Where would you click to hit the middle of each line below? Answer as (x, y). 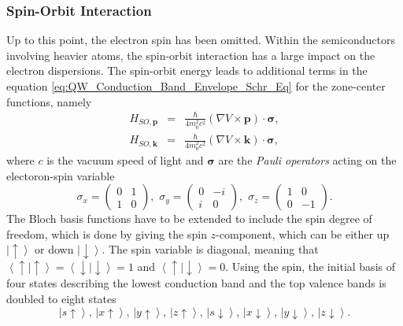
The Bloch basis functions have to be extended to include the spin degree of (189, 219)
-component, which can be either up (303, 233)
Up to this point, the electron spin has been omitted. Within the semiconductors (201, 40)
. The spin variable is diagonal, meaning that (210, 249)
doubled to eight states (61, 298)
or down (54, 249)
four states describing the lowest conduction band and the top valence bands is (196, 283)
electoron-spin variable (61, 175)
